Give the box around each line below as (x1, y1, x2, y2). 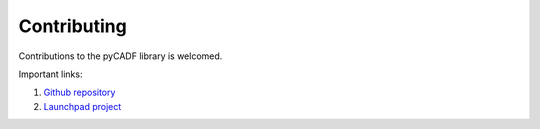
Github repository (43, 86, 116, 99)
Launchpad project (43, 100, 122, 112)
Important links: (18, 68, 83, 80)
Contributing (18, 15, 127, 37)
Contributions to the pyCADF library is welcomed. (18, 50, 223, 62)
